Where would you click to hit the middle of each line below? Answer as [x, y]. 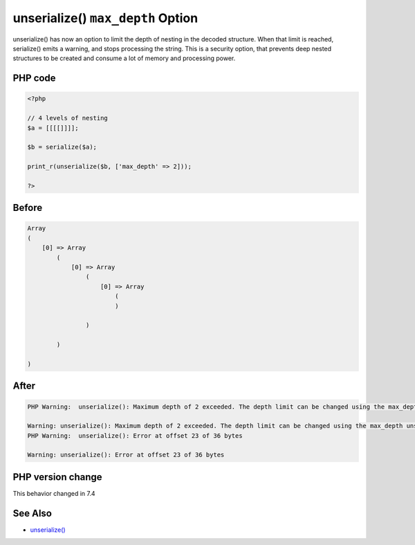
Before [28, 208]
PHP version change [58, 477]
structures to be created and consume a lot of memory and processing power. [124, 58]
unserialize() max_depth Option [105, 18]
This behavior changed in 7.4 [54, 493]
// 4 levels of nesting [68, 118]
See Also [32, 513]
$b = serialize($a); [62, 147]
